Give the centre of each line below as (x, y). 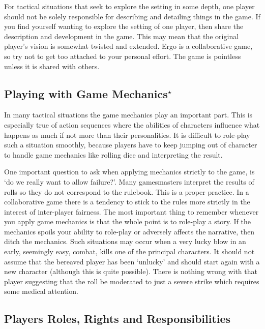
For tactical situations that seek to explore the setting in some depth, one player (129, 6)
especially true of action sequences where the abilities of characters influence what (132, 124)
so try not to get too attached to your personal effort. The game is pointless (123, 56)
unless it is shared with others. (52, 66)
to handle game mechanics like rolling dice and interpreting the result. (113, 154)
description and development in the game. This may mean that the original (122, 36)
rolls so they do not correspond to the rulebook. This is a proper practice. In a (127, 191)
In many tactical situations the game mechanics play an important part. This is (128, 115)
